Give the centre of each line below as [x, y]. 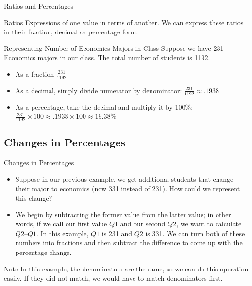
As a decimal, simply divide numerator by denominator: [99, 90]
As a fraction [35, 73]
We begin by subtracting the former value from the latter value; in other [123, 214]
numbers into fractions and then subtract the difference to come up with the [129, 243]
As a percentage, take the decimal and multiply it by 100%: [104, 106]
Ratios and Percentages [39, 6]
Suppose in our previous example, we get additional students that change [124, 179]
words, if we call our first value [61, 224]
